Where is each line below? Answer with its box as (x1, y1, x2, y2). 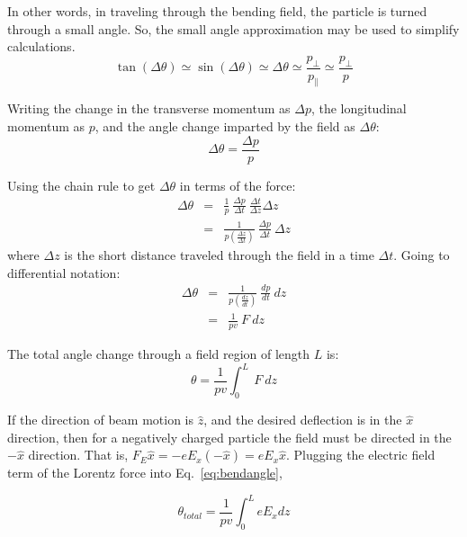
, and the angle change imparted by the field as (94, 117, 355, 135)
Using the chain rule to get (7, 175, 156, 194)
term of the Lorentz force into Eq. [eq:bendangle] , (7, 463, 283, 482)
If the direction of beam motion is (7, 410, 194, 429)
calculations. (7, 37, 76, 56)
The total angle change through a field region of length (7, 345, 310, 363)
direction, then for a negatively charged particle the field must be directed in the (7, 427, 452, 446)
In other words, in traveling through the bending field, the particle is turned (7, 2, 427, 20)
